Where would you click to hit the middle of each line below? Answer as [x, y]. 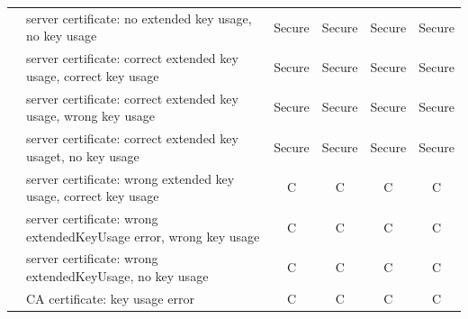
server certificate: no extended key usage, [139, 18]
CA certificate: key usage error [110, 298]
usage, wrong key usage [90, 116]
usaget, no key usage [83, 155]
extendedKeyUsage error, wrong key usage [143, 236]
